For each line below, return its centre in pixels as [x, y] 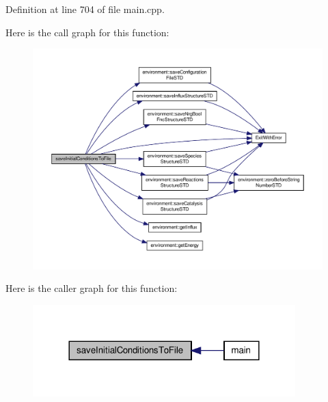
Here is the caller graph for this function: [92, 288]
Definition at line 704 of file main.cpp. [85, 9]
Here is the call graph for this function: [87, 32]
